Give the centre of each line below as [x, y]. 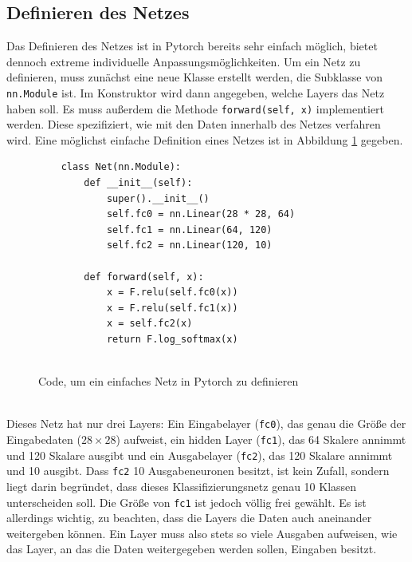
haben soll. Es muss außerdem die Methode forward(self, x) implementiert [196, 108]
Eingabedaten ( [44, 439]
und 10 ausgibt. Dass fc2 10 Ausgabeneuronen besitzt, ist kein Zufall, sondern [198, 471]
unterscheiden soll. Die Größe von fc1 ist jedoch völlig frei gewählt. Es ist [186, 502]
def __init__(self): [138, 183]
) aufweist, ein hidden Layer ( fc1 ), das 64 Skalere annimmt [261, 439]
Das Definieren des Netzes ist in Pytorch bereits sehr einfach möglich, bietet [192, 46]
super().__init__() [158, 198]
